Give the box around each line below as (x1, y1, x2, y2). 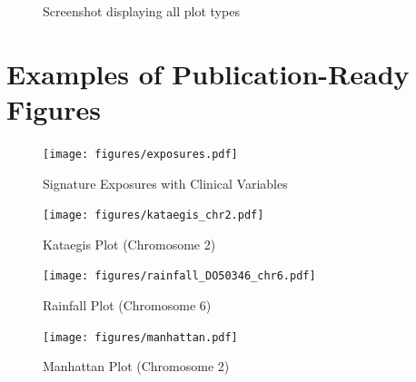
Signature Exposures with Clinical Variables (43, 173, 288, 192)
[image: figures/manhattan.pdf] (43, 330, 238, 344)
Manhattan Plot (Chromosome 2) (43, 357, 230, 376)
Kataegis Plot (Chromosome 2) (43, 234, 216, 253)
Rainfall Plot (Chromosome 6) (43, 296, 212, 315)
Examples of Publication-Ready (6, 54, 410, 92)
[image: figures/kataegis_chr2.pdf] (43, 209, 264, 222)
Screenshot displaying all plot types (43, 2, 240, 20)
